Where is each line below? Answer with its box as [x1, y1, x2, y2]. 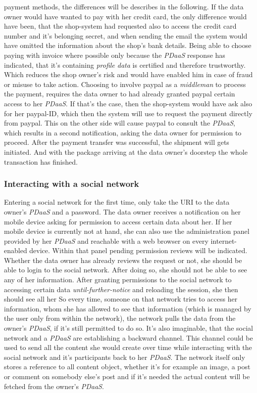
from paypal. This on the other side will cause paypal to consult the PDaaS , [4, 118, 235, 128]
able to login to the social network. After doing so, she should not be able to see [4, 264, 247, 275]
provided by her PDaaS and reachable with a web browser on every [4, 235, 208, 246]
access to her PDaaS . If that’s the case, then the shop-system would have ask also [4, 98, 253, 108]
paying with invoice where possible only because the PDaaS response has [4, 49, 225, 60]
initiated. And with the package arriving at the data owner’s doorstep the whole [4, 146, 248, 157]
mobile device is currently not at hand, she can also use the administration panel [4, 226, 250, 236]
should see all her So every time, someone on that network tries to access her [4, 294, 238, 304]
